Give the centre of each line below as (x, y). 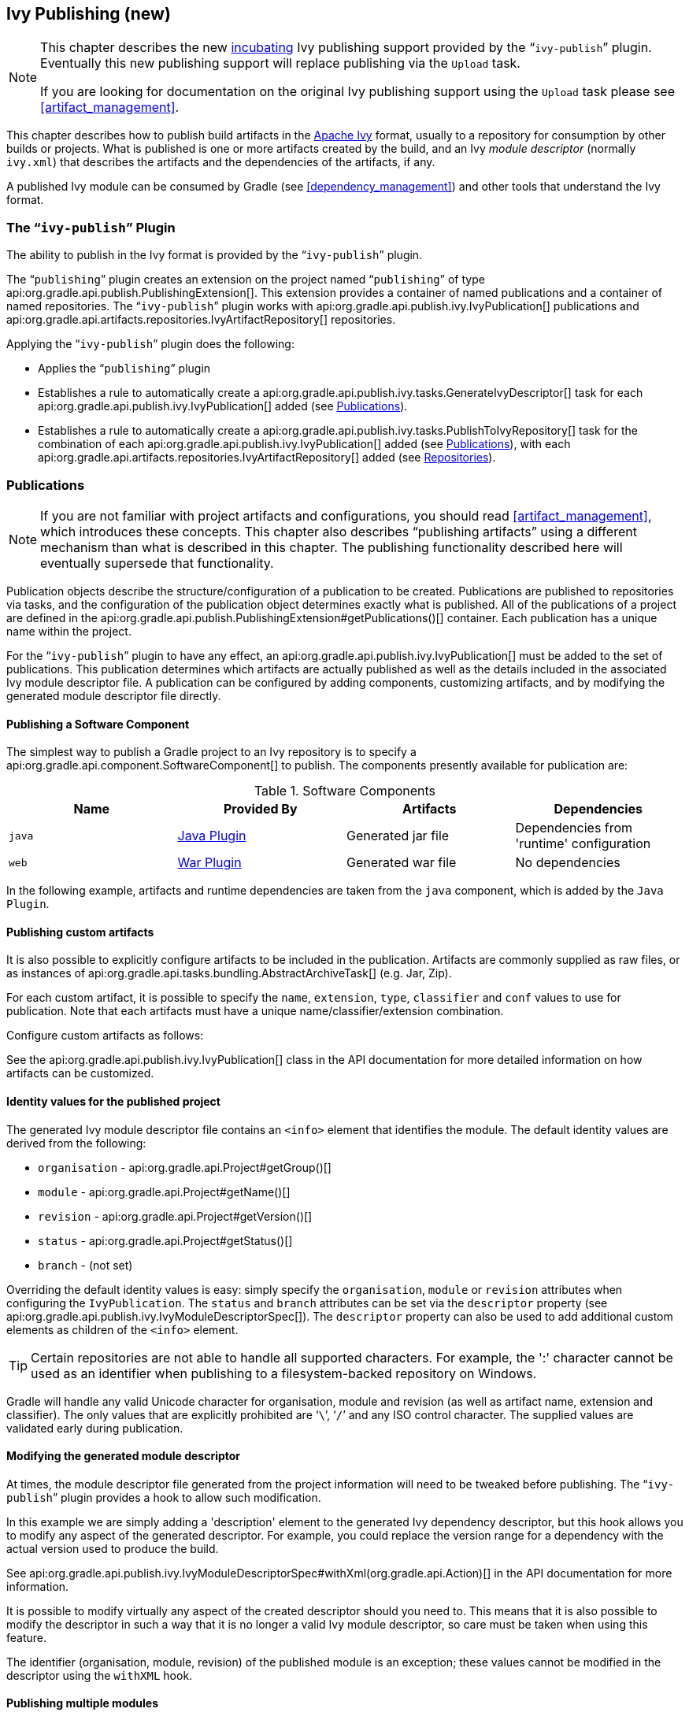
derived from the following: (76, 1143)
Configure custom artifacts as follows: (105, 1036)
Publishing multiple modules (82, 1703)
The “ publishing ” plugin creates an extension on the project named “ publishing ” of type (246, 280)
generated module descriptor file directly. (114, 695)
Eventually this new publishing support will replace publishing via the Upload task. (280, 63)
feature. (27, 1637)
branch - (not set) (85, 1265)
